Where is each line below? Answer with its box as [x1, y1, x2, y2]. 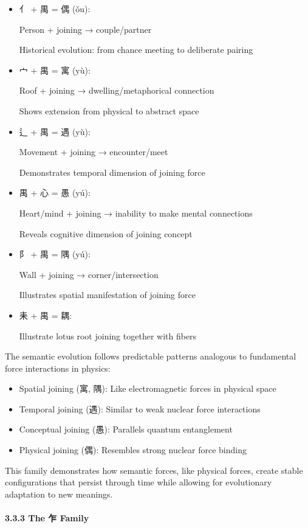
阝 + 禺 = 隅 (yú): [19, 248, 91, 260]
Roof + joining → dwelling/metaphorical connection [19, 84, 214, 97]
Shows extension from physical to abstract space [19, 104, 199, 117]
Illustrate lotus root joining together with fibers [19, 329, 197, 342]
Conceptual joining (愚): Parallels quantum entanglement [19, 423, 233, 436]
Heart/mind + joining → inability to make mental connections [19, 206, 253, 219]
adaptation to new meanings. [5, 487, 113, 500]
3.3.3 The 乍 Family [5, 512, 89, 524]
